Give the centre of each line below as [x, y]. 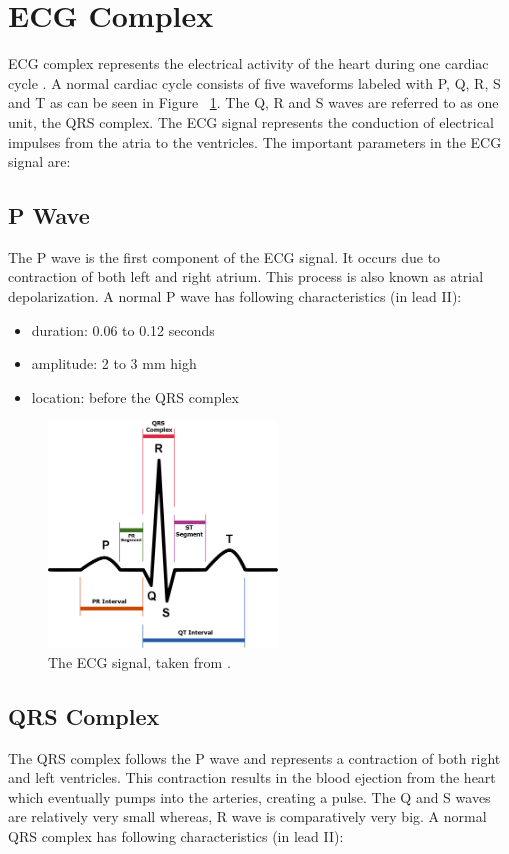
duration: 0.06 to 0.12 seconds [123, 329]
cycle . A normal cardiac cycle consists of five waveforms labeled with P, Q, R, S [254, 82]
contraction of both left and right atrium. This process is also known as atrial [246, 276]
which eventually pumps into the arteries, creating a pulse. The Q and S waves [249, 796]
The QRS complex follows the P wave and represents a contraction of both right [254, 757]
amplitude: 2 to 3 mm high [114, 363]
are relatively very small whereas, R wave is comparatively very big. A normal [247, 816]
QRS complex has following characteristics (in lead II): [176, 835]
